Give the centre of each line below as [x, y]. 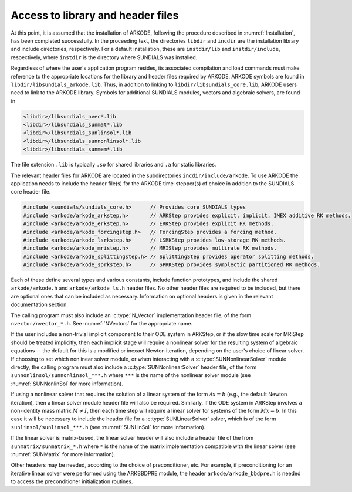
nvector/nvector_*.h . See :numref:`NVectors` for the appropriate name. [102, 324]
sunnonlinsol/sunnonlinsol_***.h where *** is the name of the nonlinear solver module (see [131, 375]
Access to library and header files [95, 15]
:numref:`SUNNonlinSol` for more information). [67, 384]
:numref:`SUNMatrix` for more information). [63, 454]
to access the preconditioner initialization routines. [72, 481]
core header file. [31, 192]
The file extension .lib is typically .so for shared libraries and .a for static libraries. [114, 165]
